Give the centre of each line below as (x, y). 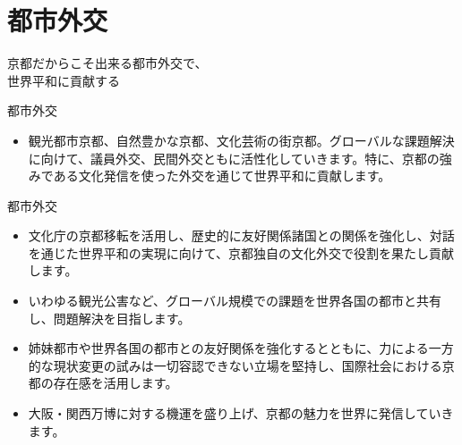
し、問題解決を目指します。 (109, 318)
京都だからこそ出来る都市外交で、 (107, 63)
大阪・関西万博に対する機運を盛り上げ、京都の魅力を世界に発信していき (241, 413)
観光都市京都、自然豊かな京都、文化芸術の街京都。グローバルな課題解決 (241, 140)
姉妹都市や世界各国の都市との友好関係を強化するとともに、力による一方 (241, 348)
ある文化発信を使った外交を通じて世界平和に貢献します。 (222, 176)
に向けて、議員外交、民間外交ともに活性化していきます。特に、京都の (234, 158)
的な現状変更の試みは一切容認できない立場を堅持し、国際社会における (235, 365)
